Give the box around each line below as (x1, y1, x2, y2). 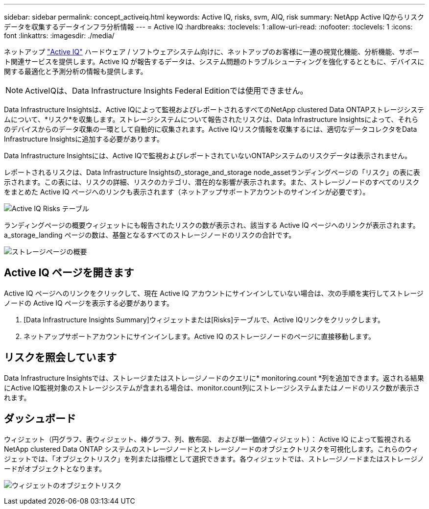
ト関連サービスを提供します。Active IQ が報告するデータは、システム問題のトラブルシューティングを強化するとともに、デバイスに (4, 57, 425, 66)
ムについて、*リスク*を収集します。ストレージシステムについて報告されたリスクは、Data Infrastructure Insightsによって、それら (4, 115, 419, 123)
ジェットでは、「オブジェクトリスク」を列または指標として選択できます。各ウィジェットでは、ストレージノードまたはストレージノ (4, 454, 425, 463)
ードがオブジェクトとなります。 (4, 464, 106, 473)
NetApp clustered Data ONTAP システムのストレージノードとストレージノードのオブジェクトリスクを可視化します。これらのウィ (4, 444, 419, 453)
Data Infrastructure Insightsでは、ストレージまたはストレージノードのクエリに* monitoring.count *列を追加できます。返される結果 (4, 373, 424, 382)
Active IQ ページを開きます (4, 267, 134, 279)
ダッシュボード (4, 412, 76, 425)
